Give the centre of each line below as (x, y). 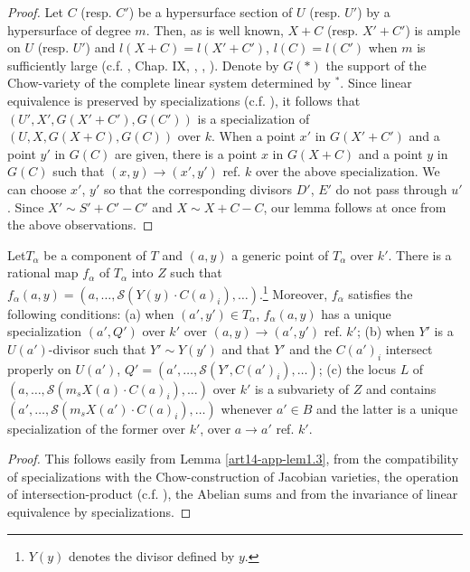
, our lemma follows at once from (355, 206)
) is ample (433, 29)
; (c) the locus (357, 368)
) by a (374, 12)
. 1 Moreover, (293, 292)
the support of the (376, 65)
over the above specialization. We (348, 171)
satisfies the (381, 293)
